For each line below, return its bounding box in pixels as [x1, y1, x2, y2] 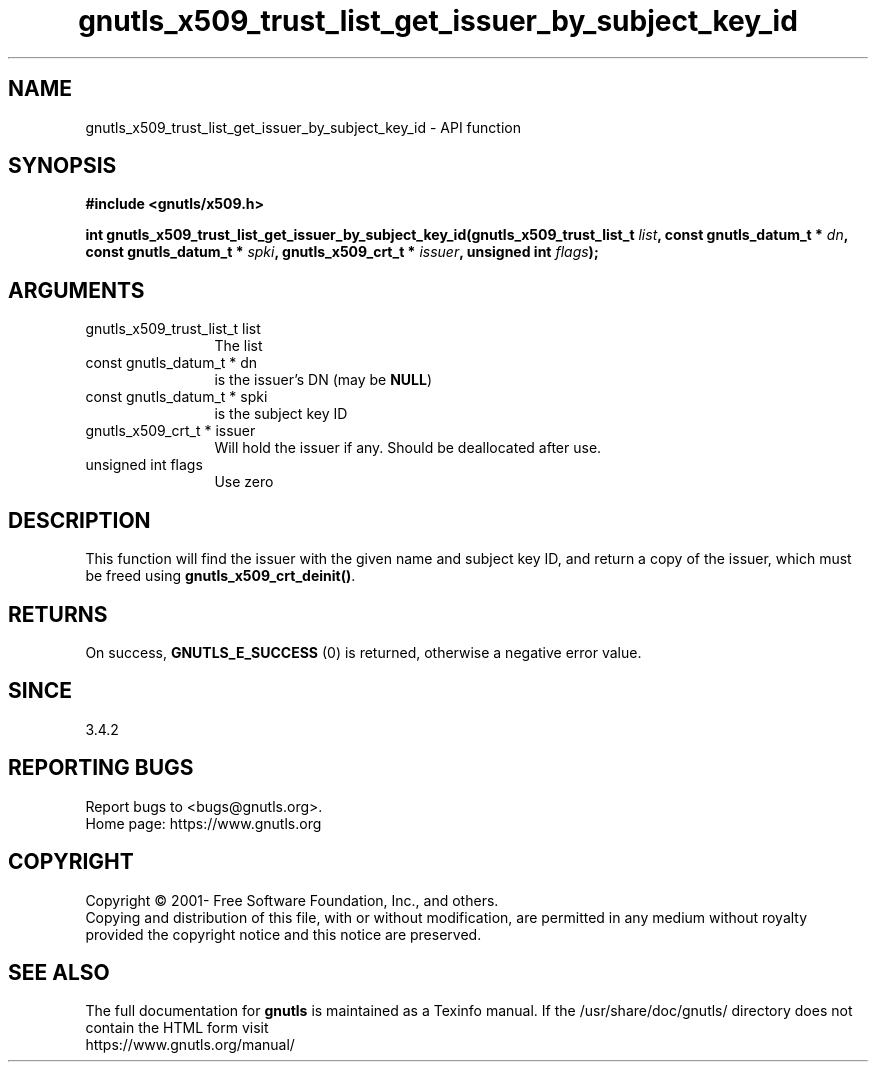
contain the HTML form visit [85, 1019, 269, 1037]
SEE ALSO [8, 959, 110, 985]
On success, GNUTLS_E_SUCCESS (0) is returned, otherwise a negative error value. [85, 643, 642, 661]
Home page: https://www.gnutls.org [85, 814, 322, 832]
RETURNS [8, 601, 108, 627]
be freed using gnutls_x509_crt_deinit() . [85, 567, 356, 585]
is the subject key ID [214, 405, 348, 423]
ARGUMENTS [8, 277, 145, 303]
